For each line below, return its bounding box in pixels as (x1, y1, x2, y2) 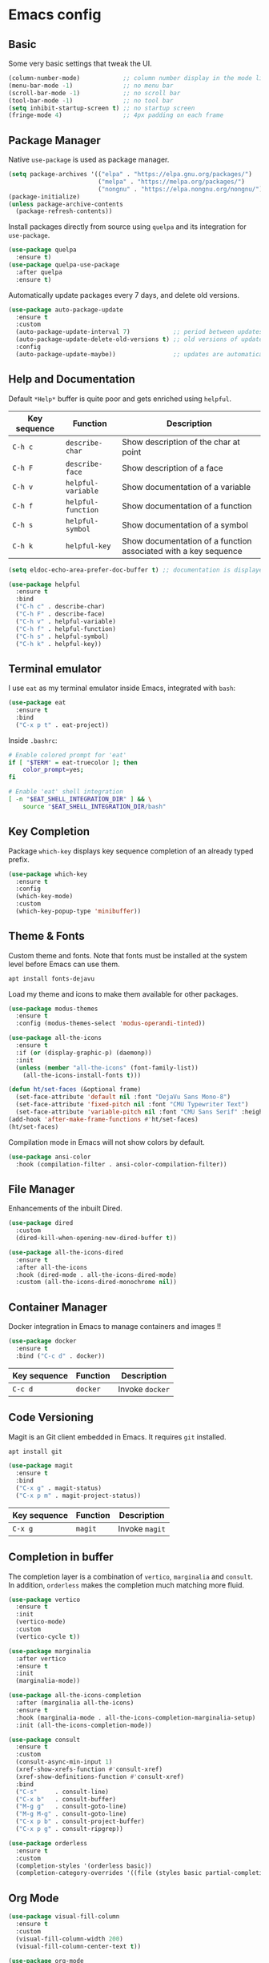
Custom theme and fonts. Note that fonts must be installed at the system (8, 950, 248, 960)
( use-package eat (8, 699, 66, 707)
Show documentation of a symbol (122, 519, 248, 530)
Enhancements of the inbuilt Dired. (8, 1203, 122, 1214)
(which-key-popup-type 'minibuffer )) (15, 907, 142, 915)
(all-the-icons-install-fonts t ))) (22, 1071, 142, 1079)
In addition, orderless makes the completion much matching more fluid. (8, 1580, 245, 1590)
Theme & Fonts (8, 929, 86, 943)
